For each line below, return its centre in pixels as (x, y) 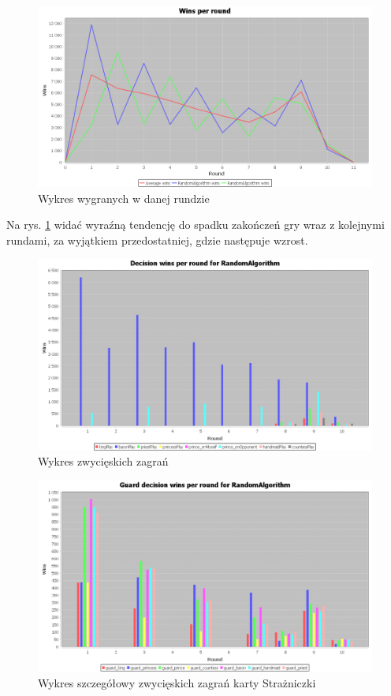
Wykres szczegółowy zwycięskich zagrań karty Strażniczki (177, 682)
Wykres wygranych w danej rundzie (124, 198)
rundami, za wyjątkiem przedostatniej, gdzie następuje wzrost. (157, 239)
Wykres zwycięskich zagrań (103, 461)
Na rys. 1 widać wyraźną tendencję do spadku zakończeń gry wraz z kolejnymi (195, 225)
